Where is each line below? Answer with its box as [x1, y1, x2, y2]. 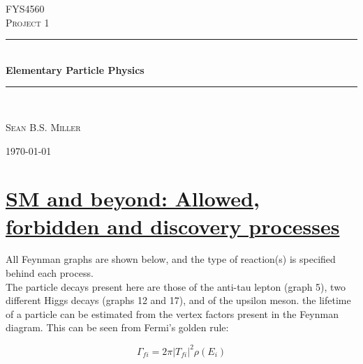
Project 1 [6, 15, 50, 29]
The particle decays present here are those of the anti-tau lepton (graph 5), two [6, 279, 346, 294]
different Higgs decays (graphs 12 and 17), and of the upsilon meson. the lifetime [6, 293, 351, 308]
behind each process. [6, 266, 94, 280]
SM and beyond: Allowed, [6, 184, 260, 213]
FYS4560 [6, 1, 45, 15]
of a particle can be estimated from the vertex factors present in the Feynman [6, 306, 339, 321]
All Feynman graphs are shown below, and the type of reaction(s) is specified [6, 252, 336, 266]
